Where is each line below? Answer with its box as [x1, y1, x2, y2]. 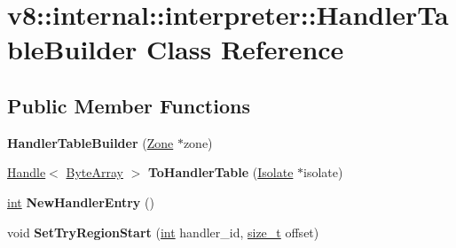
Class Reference [145, 31, 344, 67]
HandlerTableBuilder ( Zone [7, 133, 174, 151]
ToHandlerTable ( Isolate [147, 163, 294, 182]
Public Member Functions [7, 91, 250, 119]
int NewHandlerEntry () [7, 192, 154, 211]
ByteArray [66, 163, 123, 182]
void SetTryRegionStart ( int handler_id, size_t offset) [7, 222, 319, 241]
